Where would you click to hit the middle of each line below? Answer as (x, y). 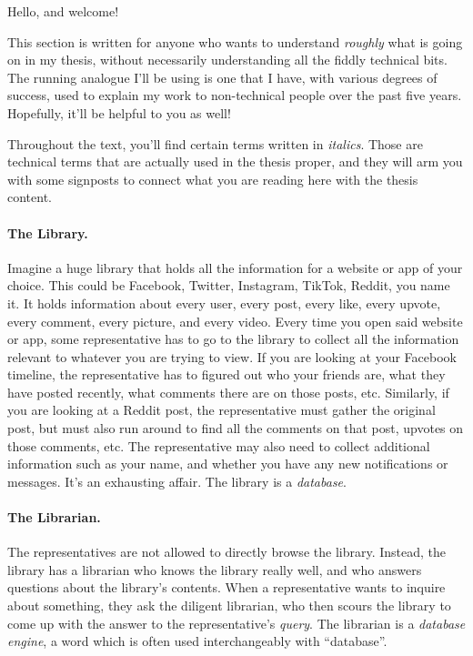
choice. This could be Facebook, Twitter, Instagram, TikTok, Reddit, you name (229, 285)
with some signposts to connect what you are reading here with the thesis (213, 179)
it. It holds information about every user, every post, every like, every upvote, (224, 303)
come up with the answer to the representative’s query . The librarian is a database (236, 623)
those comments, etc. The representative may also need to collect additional (219, 445)
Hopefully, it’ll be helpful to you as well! (119, 112)
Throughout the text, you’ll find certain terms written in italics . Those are (215, 143)
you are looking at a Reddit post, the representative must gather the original (221, 410)
